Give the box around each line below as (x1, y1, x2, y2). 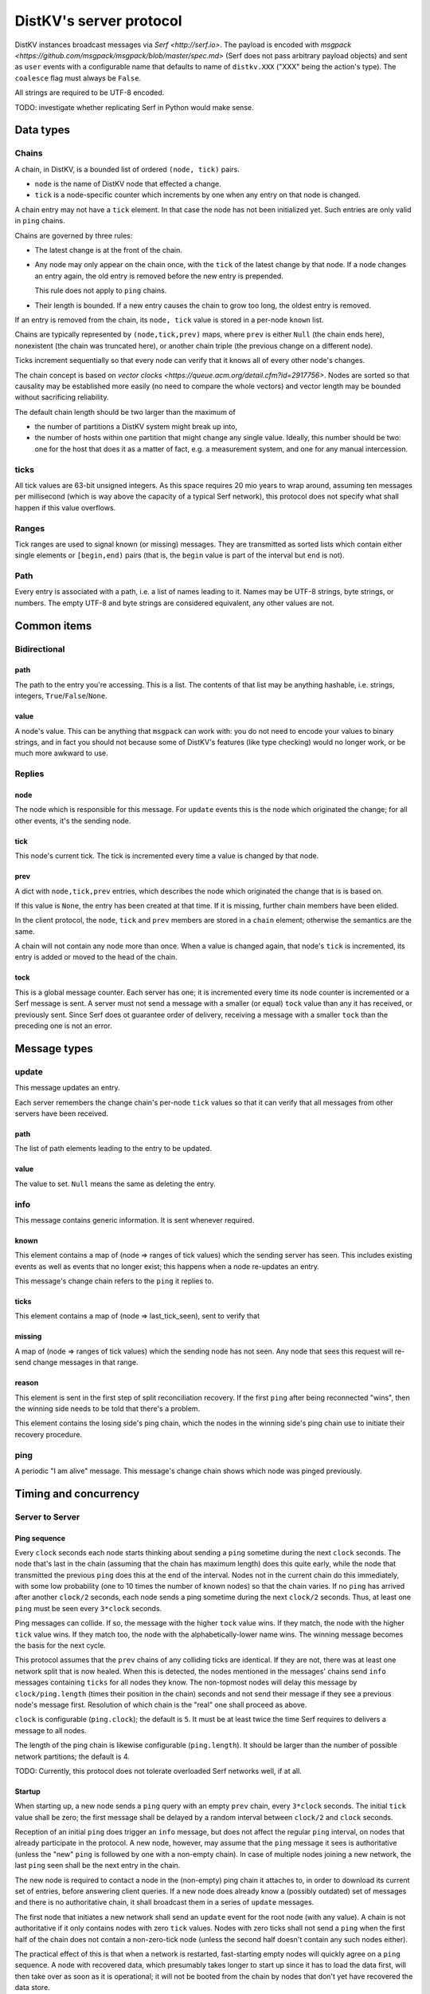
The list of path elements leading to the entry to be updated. (14, 1144, 213, 1153)
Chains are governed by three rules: (14, 231, 133, 240)
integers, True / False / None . (14, 691, 107, 701)
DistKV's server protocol (14, 12, 182, 30)
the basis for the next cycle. (14, 1641, 107, 1650)
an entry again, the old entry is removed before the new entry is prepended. (34, 271, 284, 281)
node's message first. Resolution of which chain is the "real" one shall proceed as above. (14, 1700, 307, 1709)
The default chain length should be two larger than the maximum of (14, 407, 236, 416)
